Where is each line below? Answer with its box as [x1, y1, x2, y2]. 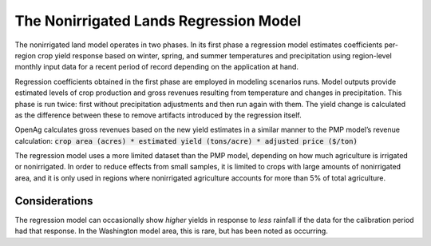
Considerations [14, 194, 93, 208]
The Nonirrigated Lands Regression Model [14, 12, 302, 30]
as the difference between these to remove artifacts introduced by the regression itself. [14, 110, 302, 120]
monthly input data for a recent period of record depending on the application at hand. [14, 62, 299, 72]
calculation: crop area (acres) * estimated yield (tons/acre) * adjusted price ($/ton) [14, 136, 358, 145]
